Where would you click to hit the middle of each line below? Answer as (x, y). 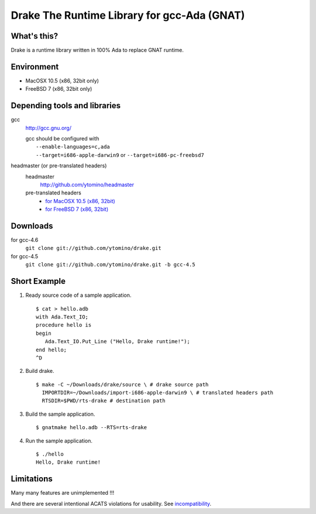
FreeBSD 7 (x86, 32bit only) (59, 89)
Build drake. (40, 371)
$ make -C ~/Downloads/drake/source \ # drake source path (122, 384)
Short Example (38, 281)
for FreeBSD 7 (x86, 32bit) (77, 209)
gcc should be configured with (62, 139)
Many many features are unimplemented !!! (62, 493)
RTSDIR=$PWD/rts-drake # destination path (104, 401)
